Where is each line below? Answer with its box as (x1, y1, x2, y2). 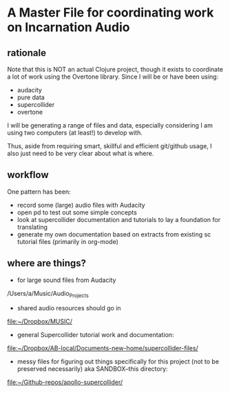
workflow (7, 169, 49, 181)
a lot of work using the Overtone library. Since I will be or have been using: (7, 72, 219, 81)
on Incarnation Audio (7, 19, 130, 35)
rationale (7, 47, 47, 59)
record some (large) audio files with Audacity (17, 201, 146, 209)
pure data (17, 93, 45, 101)
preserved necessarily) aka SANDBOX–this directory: (17, 365, 168, 373)
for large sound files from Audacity (17, 276, 116, 284)
